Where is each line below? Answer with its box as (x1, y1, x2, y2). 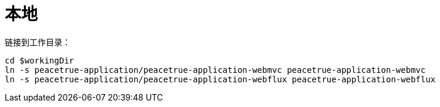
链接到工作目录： (5, 36, 70, 47)
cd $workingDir (5, 55, 75, 65)
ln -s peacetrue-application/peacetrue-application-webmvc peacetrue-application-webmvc (5, 65, 426, 75)
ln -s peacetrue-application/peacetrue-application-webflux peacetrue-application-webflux (5, 74, 436, 84)
